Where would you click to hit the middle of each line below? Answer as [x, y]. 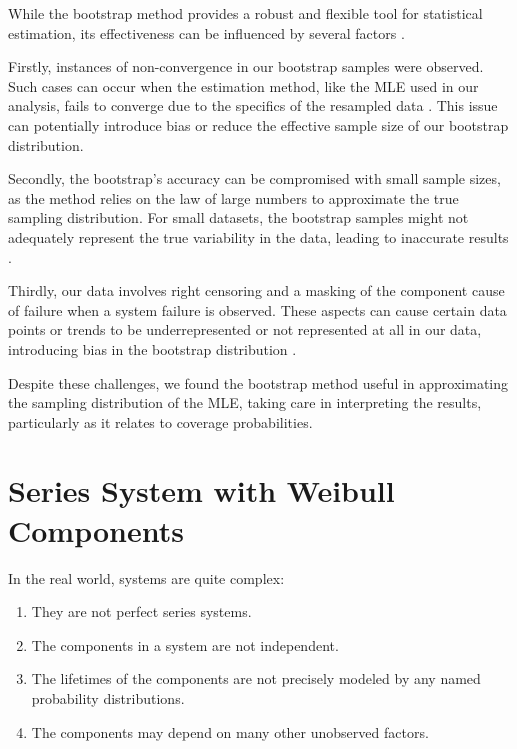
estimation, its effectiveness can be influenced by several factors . [206, 32]
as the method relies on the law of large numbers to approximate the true [233, 197]
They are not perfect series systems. [141, 611]
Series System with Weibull [201, 490]
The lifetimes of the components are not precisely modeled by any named [256, 678]
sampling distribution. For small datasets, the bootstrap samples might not [238, 217]
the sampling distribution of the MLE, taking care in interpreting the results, [245, 402]
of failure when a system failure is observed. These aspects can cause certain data [257, 309]
